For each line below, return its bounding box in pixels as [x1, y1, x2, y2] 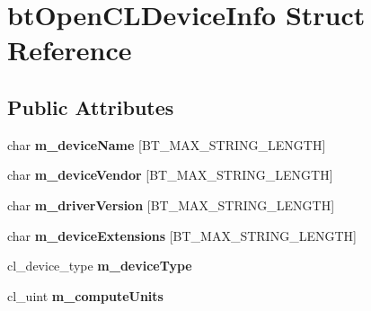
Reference [7, 31, 132, 68]
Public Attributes [7, 93, 174, 120]
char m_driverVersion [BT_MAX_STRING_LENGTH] [7, 195, 335, 214]
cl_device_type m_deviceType [7, 256, 192, 275]
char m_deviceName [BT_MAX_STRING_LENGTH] [7, 135, 326, 154]
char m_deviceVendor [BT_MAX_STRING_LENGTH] [7, 165, 333, 184]
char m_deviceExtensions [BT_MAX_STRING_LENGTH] [7, 226, 357, 244]
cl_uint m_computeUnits [7, 286, 163, 305]
